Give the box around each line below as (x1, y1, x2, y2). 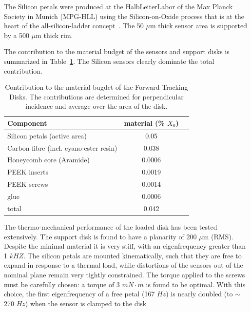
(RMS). (211, 231, 233, 241)
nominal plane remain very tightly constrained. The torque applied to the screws (4, 269, 245, 279)
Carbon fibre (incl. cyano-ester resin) (7, 142, 117, 153)
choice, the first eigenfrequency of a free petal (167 (4, 289, 155, 299)
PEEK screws (7, 179, 48, 189)
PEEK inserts (7, 167, 49, 177)
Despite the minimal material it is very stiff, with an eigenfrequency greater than (4, 241, 246, 251)
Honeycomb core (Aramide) (7, 155, 90, 165)
